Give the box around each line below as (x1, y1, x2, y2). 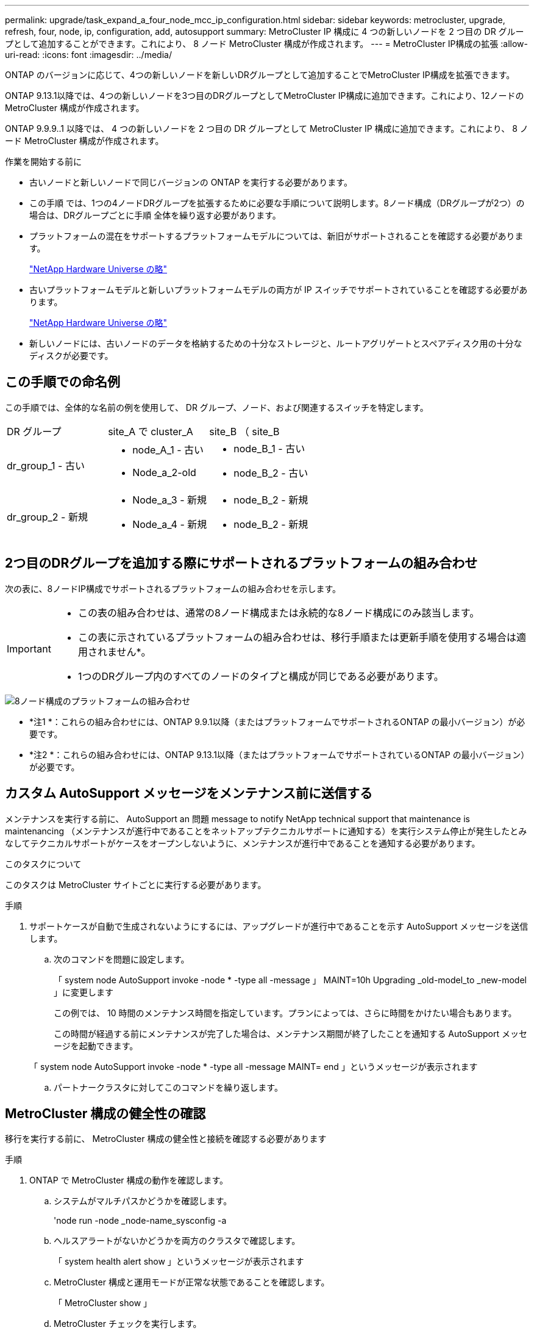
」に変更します (54, 986, 113, 997)
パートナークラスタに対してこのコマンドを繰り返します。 (54, 1082, 283, 1093)
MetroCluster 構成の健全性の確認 (5, 1105, 206, 1121)
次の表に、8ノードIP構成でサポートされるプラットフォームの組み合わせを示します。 (5, 583, 341, 594)
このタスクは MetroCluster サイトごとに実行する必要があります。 (5, 879, 266, 890)
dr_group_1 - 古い (7, 459, 85, 472)
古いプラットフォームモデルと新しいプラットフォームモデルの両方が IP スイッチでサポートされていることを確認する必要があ (29, 284, 528, 295)
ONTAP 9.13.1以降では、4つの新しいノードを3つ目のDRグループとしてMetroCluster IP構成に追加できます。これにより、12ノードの (5, 90, 524, 101)
